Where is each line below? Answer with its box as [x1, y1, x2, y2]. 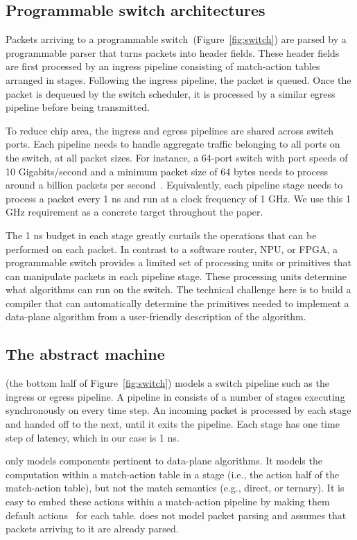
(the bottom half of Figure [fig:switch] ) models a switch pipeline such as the [6, 376, 329, 390]
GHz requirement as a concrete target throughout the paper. [6, 204, 263, 219]
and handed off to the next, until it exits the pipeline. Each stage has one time [6, 417, 340, 431]
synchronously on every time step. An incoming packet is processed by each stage [6, 403, 351, 417]
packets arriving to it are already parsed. [6, 521, 179, 536]
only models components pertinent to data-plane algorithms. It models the [6, 453, 322, 468]
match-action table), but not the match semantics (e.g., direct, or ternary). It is [6, 480, 345, 495]
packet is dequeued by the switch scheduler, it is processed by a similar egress [6, 86, 336, 101]
